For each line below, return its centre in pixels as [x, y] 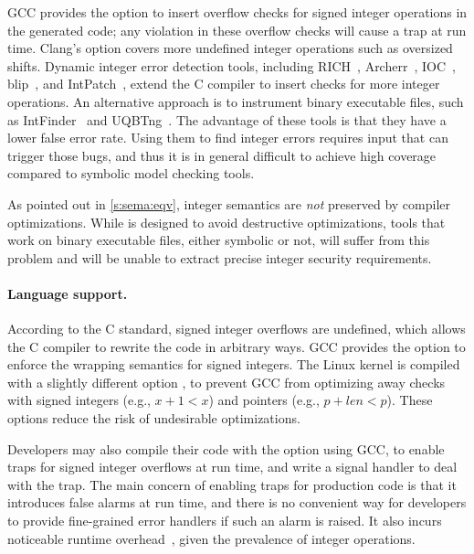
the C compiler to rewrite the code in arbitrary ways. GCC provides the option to [237, 346]
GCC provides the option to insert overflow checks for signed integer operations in [237, 12]
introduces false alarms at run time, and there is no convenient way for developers [237, 502]
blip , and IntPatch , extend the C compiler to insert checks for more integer [224, 84]
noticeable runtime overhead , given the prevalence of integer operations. [211, 538]
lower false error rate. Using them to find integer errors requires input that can [228, 138]
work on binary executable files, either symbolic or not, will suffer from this [219, 240]
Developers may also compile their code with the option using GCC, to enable [226, 448]
